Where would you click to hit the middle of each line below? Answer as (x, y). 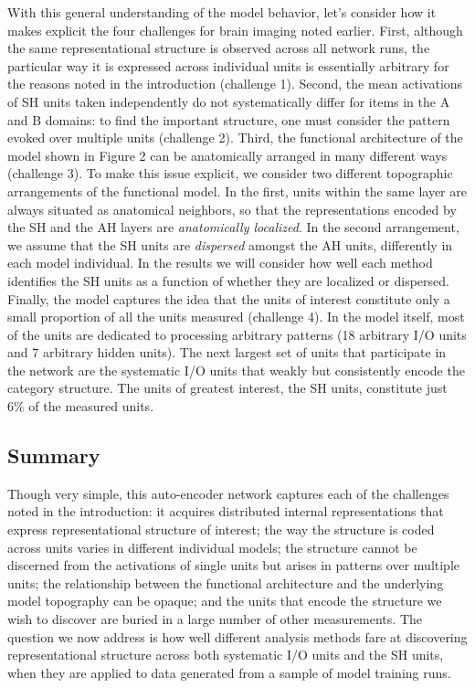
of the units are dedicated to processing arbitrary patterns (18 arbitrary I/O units (237, 334)
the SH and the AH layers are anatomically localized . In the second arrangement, (233, 227)
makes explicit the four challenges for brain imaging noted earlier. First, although (235, 30)
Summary (54, 455)
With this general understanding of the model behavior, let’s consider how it (222, 12)
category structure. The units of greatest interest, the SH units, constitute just (227, 388)
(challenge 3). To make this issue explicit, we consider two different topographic (230, 173)
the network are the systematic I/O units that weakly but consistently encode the (236, 370)
